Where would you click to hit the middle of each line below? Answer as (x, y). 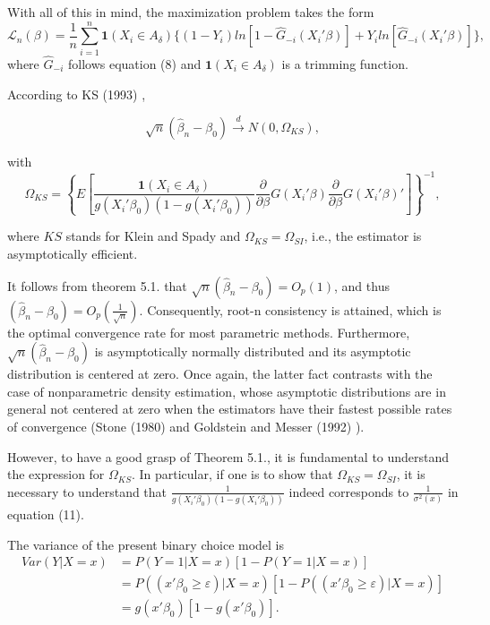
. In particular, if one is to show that (232, 474)
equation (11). (46, 514)
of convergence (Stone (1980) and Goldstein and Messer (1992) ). (186, 426)
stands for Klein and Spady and (153, 236)
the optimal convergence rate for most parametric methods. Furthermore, (209, 332)
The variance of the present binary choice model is (146, 544)
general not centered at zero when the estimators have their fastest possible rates (230, 409)
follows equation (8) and (134, 63)
